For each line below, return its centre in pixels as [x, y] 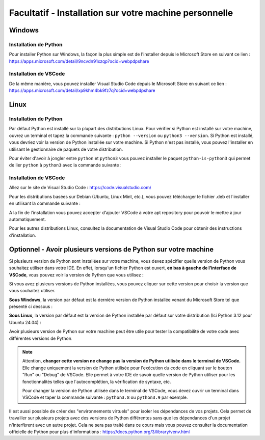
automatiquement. [27, 220]
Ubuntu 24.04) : [25, 322]
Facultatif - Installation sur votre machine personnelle [121, 13]
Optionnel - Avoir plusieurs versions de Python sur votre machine [111, 249]
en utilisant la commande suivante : [45, 203]
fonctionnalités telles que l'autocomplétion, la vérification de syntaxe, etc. [97, 382]
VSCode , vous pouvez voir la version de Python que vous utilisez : [76, 275]
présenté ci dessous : [31, 306]
